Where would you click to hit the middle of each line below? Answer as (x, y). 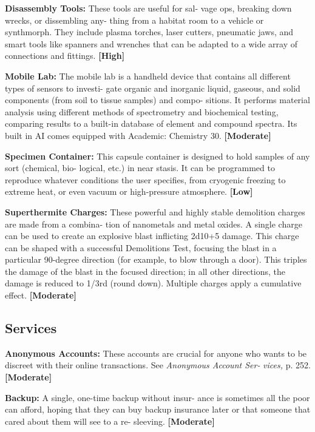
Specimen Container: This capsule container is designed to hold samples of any (157, 156)
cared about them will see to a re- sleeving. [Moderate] (110, 421)
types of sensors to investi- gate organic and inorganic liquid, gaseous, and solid (153, 88)
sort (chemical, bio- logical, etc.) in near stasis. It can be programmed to (140, 168)
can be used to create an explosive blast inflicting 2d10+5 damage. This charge (152, 236)
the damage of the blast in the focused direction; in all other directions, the (145, 271)
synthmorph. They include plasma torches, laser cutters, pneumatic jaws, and (149, 32)
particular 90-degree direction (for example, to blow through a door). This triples (156, 259)
